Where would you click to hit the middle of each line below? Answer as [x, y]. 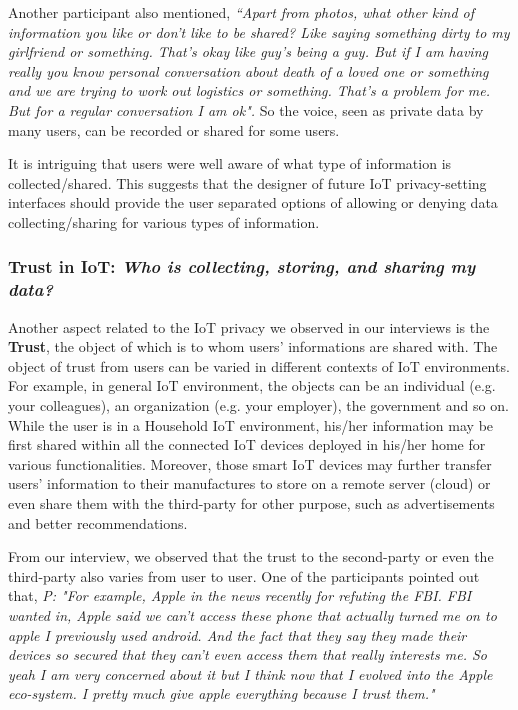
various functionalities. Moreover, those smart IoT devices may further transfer [250, 463]
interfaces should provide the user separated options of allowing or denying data [253, 202]
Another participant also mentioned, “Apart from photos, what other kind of [241, 12]
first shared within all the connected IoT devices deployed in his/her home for [247, 444]
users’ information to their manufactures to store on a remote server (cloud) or [249, 483]
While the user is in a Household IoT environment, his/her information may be [251, 424]
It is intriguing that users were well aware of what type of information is [230, 163]
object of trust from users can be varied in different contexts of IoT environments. [259, 365]
